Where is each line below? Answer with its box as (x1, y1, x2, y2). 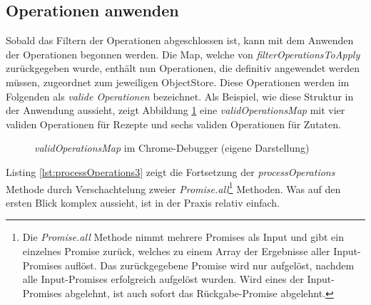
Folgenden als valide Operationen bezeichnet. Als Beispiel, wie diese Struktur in (6, 88, 354, 103)
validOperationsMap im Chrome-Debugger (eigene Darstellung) (34, 140, 310, 155)
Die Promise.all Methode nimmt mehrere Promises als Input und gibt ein (22, 229, 344, 244)
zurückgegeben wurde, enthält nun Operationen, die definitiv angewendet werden (6, 61, 360, 76)
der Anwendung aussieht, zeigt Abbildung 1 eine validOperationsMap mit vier (6, 103, 345, 118)
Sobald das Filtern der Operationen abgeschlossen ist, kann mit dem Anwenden (6, 33, 354, 48)
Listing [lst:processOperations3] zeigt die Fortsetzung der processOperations (6, 164, 335, 179)
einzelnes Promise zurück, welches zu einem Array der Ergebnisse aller (22, 243, 330, 258)
